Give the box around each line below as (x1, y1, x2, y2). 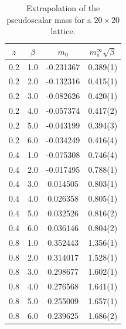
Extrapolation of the (26, 2, 100, 14)
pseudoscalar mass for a (6, 13, 91, 25)
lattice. (50, 25, 76, 37)
